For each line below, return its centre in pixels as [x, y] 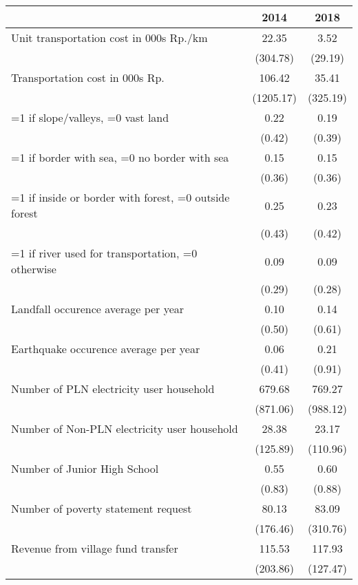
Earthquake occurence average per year [106, 349]
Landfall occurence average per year [98, 309]
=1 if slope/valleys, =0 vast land [90, 117]
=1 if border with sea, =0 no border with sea [120, 157]
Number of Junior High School [85, 468]
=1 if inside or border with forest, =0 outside [120, 197]
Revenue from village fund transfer [95, 548]
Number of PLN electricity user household [113, 389]
